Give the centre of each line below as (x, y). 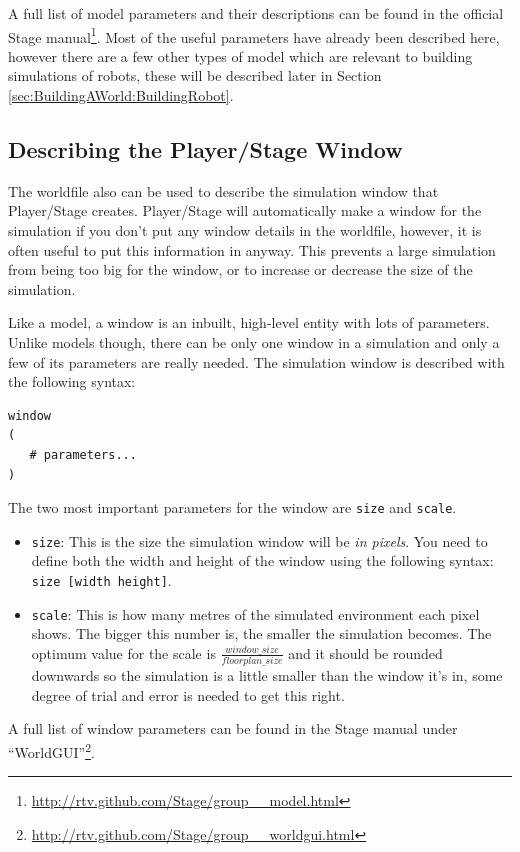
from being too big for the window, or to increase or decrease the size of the (240, 269)
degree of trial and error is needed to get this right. (188, 694)
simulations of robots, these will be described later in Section (195, 75)
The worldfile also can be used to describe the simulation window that (223, 190)
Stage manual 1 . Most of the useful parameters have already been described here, (254, 35)
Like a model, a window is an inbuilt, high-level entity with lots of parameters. (249, 322)
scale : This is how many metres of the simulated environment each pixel (255, 613)
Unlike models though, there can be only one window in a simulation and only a (254, 341)
